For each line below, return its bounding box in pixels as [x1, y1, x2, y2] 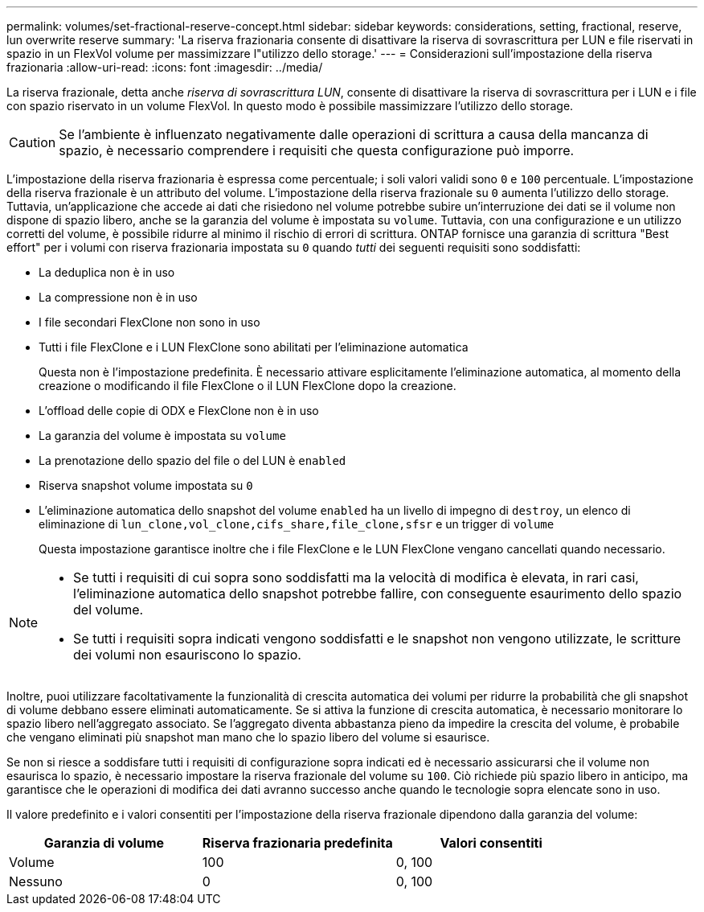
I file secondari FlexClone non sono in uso [39, 315, 260, 329]
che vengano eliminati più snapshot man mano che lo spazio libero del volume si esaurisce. [6, 730, 490, 744]
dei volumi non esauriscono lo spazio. [73, 647, 301, 663]
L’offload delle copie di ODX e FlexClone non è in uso [39, 404, 319, 417]
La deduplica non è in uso [39, 265, 175, 279]
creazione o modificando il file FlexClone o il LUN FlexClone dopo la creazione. [39, 379, 456, 392]
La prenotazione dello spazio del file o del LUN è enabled [39, 454, 346, 467]
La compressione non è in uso [39, 290, 198, 304]
